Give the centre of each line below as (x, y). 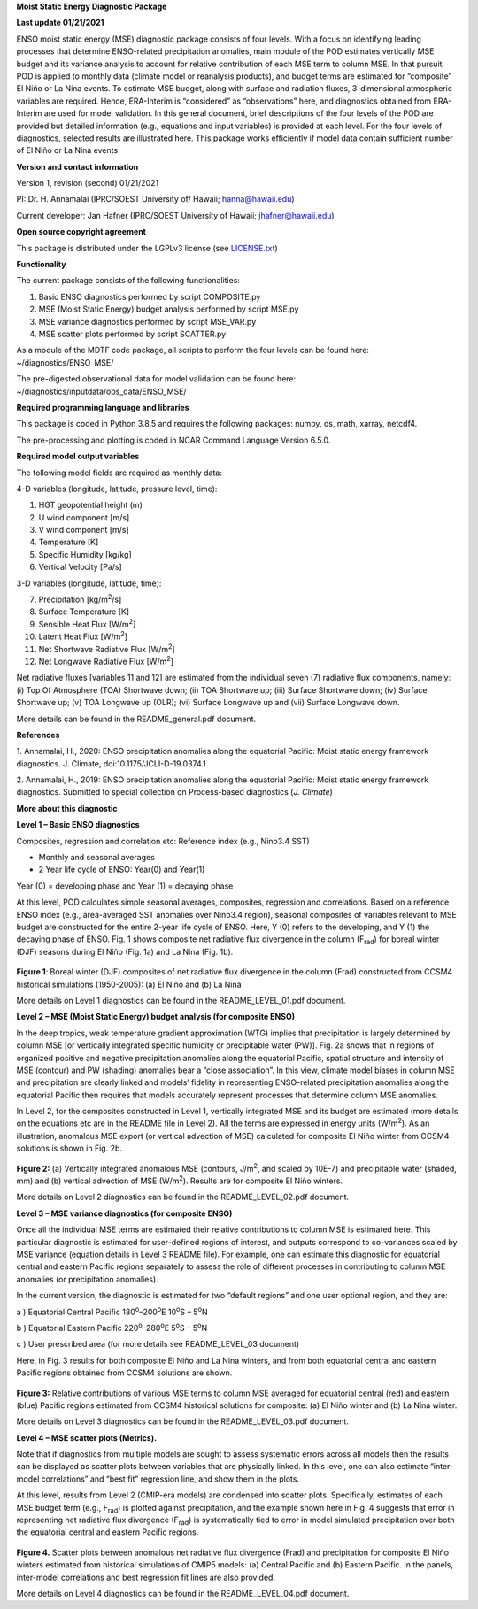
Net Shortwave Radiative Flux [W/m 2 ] (107, 648)
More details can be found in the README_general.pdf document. (136, 719)
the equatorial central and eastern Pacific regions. (108, 1532)
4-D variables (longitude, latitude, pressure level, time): (117, 489)
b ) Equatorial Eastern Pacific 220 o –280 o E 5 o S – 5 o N (112, 1327)
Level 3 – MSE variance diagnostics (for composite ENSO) (124, 1213)
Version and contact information (77, 166)
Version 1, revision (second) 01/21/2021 (88, 183)
